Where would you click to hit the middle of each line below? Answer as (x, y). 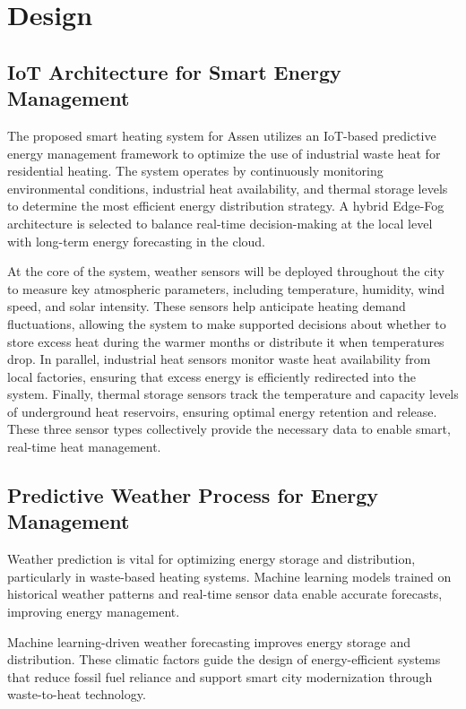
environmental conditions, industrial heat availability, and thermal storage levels (228, 188)
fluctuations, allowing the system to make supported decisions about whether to (227, 323)
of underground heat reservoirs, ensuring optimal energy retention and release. (222, 411)
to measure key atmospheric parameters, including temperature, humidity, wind (226, 288)
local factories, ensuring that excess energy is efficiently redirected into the (211, 376)
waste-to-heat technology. (77, 694)
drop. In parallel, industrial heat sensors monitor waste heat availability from (219, 359)
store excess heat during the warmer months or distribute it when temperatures (226, 341)
